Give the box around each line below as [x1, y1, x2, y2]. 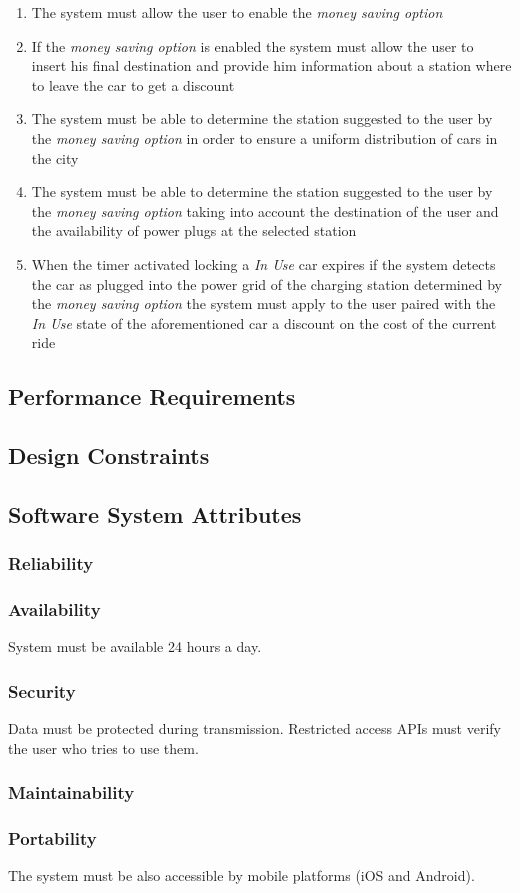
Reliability [8, 551, 94, 576]
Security [8, 678, 76, 703]
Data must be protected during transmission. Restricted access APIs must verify [8, 718, 501, 739]
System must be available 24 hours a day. [8, 636, 262, 657]
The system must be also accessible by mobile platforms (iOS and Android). [8, 865, 475, 886]
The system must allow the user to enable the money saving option [31, 2, 443, 22]
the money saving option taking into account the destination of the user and [31, 200, 499, 221]
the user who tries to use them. [8, 737, 199, 758]
